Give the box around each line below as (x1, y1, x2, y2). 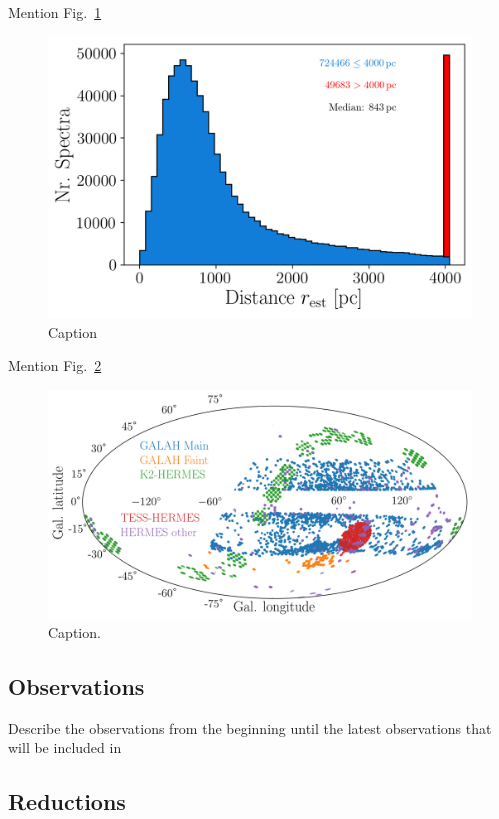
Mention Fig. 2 (8, 355, 102, 376)
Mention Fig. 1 (8, 2, 102, 22)
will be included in (8, 737, 122, 758)
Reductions (8, 786, 126, 817)
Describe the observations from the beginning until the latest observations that (8, 717, 492, 738)
